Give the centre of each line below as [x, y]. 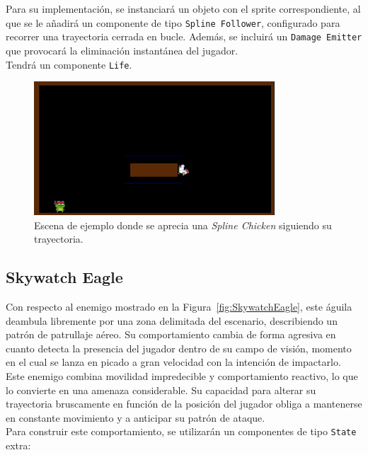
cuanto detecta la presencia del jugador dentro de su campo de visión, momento [179, 348]
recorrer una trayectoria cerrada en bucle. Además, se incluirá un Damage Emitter [184, 36]
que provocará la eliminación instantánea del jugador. [122, 50]
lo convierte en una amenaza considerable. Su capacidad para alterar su [161, 390]
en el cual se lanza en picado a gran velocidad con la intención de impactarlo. [173, 362]
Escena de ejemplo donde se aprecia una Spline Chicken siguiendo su [183, 225]
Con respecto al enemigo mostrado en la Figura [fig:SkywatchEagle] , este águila [179, 307]
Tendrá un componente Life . [69, 64]
